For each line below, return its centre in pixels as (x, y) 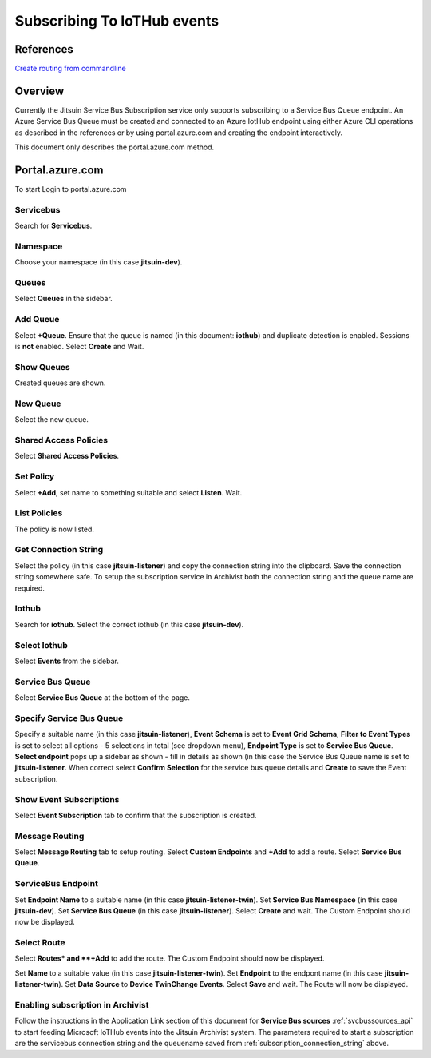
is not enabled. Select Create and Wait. (79, 346)
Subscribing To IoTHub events (117, 21)
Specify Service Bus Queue (69, 718)
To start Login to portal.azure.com (71, 189)
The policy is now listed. (55, 529)
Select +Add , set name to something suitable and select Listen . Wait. (129, 492)
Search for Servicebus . (53, 226)
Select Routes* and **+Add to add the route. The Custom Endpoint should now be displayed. (170, 958)
